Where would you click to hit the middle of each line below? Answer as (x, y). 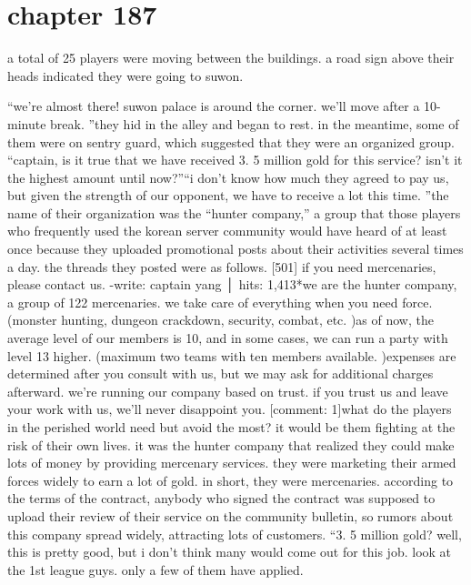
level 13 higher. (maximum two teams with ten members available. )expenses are (232, 355)
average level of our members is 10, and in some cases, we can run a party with (228, 338)
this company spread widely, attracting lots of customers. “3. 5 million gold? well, (235, 534)
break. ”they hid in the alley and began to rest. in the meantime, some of (255, 123)
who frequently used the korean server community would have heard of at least (227, 231)
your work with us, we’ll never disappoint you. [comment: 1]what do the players (230, 409)
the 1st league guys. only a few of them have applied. (155, 569)
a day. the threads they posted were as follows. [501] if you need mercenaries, (222, 266)
